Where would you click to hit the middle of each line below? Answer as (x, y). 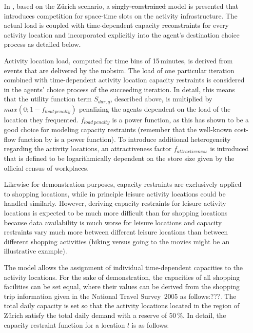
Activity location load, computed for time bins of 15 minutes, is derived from (118, 60)
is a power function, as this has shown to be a (180, 119)
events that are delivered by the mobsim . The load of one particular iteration (119, 70)
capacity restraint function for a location (65, 324)
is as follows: (150, 324)
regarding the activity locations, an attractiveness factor (88, 148)
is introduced (229, 148)
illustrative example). (36, 251)
